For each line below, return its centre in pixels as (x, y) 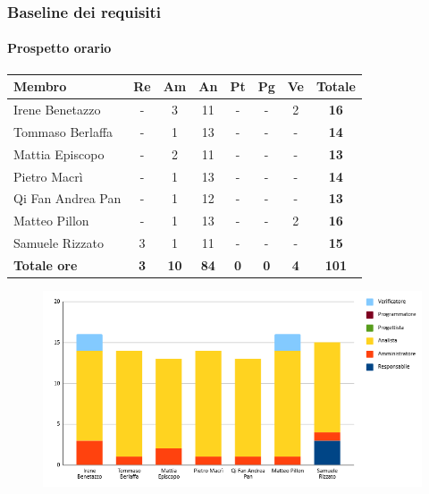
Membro (40, 86)
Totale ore (46, 264)
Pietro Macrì (48, 176)
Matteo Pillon (51, 221)
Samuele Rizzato (59, 243)
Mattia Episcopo (59, 153)
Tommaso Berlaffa (63, 131)
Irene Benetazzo (57, 109)
